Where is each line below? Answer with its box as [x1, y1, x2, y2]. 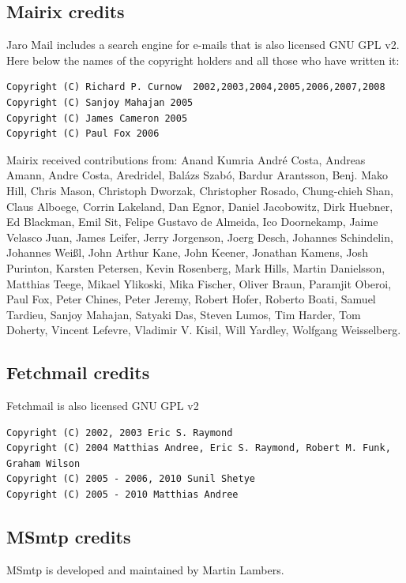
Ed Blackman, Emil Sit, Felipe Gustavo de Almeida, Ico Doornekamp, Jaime [6, 213, 378, 230]
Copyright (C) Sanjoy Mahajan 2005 [6, 96, 194, 108]
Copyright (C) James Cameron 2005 [6, 112, 188, 124]
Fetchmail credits [6, 360, 150, 385]
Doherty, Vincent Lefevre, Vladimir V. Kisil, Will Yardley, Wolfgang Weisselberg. [6, 322, 401, 338]
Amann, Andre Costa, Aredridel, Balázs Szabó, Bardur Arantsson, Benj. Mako [6, 167, 388, 183]
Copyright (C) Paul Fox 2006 [6, 128, 160, 140]
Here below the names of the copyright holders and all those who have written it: [6, 51, 400, 68]
